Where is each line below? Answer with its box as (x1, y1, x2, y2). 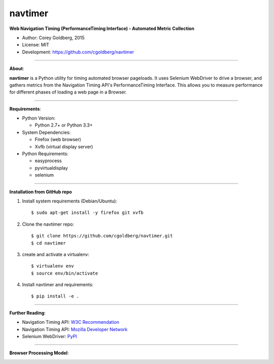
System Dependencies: (22, 129, 71, 135)
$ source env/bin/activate (31, 270, 98, 276)
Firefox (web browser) (35, 136, 81, 142)
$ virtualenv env (31, 263, 74, 269)
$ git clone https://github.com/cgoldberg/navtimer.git (31, 233, 173, 239)
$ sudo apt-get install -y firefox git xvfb (31, 210, 144, 216)
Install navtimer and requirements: (22, 282, 94, 288)
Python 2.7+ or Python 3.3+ (35, 122, 93, 128)
